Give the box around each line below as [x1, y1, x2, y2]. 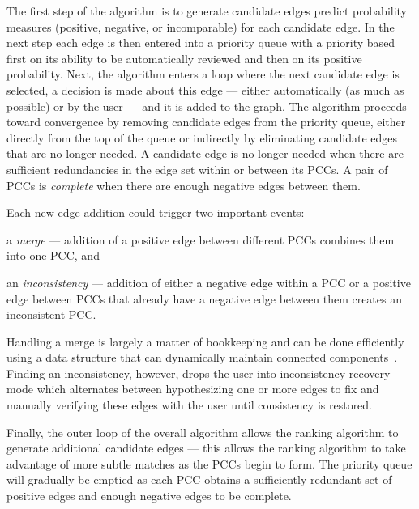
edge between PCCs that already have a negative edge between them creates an [6, 290, 402, 307]
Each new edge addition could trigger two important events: [6, 204, 305, 221]
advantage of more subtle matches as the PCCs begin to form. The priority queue [6, 455, 413, 472]
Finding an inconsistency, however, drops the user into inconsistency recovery [6, 364, 391, 381]
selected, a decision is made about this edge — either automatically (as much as [6, 81, 404, 98]
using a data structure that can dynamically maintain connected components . [6, 349, 398, 366]
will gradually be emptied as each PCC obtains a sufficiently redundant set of [6, 471, 392, 488]
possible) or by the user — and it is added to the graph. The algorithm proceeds [6, 97, 407, 114]
